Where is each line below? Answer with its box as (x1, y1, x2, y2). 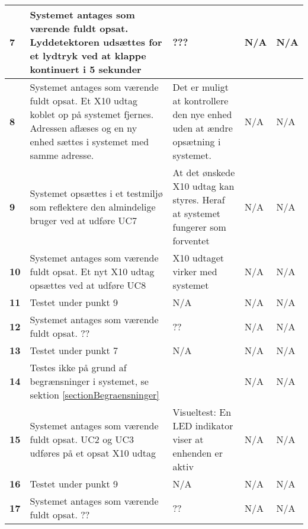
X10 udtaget (172, 251, 224, 264)
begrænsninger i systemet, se (30, 374, 149, 388)
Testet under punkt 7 (30, 343, 118, 357)
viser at (172, 432, 204, 446)
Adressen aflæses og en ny (30, 121, 137, 135)
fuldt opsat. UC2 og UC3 (30, 432, 134, 446)
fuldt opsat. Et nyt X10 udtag (30, 264, 155, 278)
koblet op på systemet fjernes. (30, 107, 154, 121)
